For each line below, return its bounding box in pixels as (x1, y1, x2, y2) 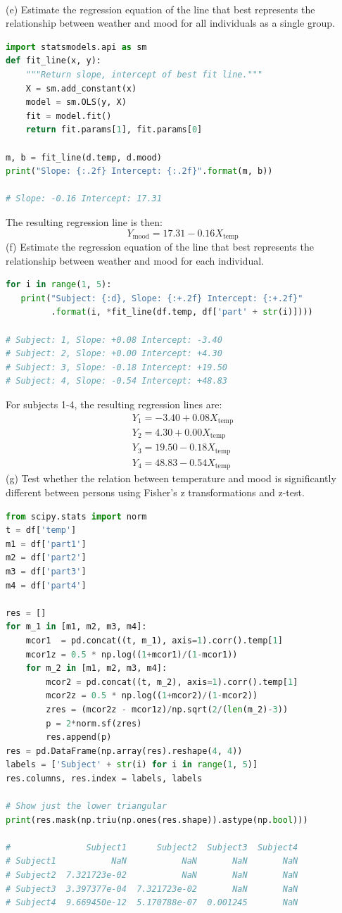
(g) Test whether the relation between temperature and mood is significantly (6, 471, 336, 486)
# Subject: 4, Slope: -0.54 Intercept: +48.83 (6, 376, 227, 386)
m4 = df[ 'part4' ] (6, 580, 87, 591)
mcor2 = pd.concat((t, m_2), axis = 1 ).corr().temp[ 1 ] (46, 676, 298, 687)
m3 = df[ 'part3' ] (6, 566, 87, 577)
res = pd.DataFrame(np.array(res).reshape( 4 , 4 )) (6, 745, 243, 756)
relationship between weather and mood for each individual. (6, 253, 264, 267)
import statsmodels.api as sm (6, 42, 147, 52)
